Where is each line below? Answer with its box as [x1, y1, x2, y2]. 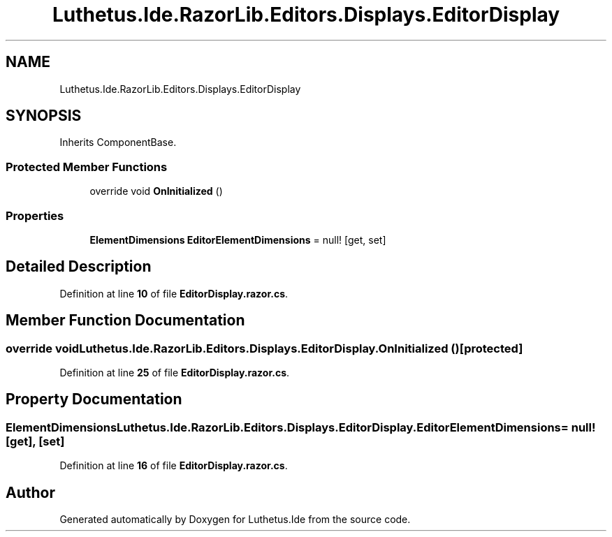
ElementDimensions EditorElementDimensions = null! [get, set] [89, 233, 386, 246]
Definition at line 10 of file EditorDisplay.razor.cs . [59, 287, 289, 300]
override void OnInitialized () [89, 185, 223, 198]
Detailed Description [6, 258, 152, 276]
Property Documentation [6, 390, 182, 409]
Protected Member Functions [6, 159, 168, 174]
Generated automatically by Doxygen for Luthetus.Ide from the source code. [59, 513, 411, 526]
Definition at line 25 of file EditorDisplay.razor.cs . [59, 367, 290, 378]
